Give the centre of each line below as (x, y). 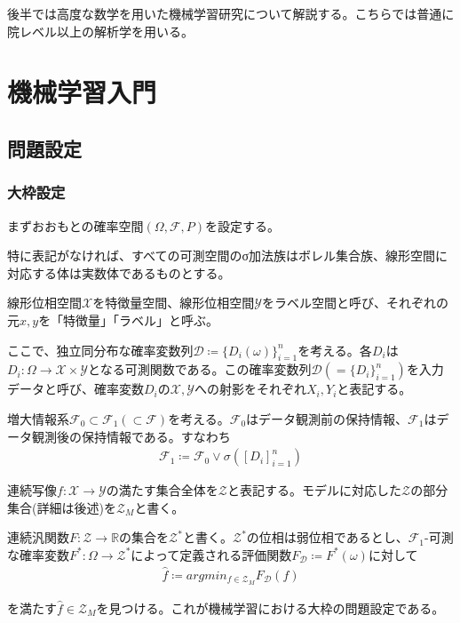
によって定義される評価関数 (211, 554)
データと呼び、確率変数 (75, 389)
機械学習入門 (82, 92)
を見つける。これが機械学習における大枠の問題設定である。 (270, 607)
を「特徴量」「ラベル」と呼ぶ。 (129, 319)
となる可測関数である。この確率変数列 (200, 369)
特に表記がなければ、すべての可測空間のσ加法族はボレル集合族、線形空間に (228, 256)
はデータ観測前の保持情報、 (327, 418)
